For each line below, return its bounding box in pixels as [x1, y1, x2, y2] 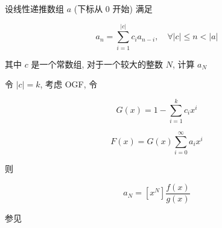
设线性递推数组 [5, 2, 64, 14]
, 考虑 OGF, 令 [40, 78, 98, 90]
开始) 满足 [112, 2, 153, 14]
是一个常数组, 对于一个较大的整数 [31, 57, 163, 70]
